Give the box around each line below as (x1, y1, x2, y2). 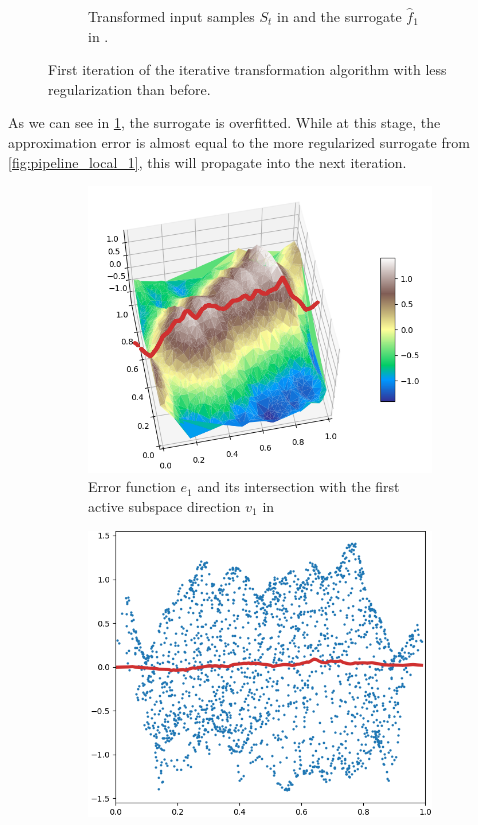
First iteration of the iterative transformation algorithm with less (48, 59, 447, 80)
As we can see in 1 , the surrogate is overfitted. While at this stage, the (8, 112, 441, 133)
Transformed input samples (88, 6, 255, 26)
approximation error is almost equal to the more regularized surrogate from (8, 131, 470, 152)
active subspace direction (88, 496, 241, 516)
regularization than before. (48, 78, 211, 99)
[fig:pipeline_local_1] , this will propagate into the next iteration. (8, 151, 407, 172)
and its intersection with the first (197, 476, 400, 497)
